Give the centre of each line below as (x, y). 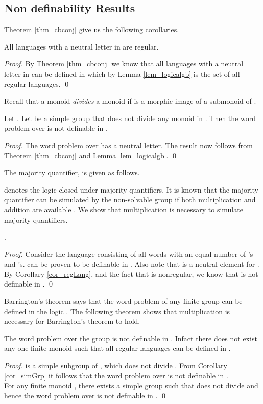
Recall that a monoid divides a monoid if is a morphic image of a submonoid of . (130, 101)
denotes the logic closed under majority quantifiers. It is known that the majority (131, 189)
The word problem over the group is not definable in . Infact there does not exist (131, 338)
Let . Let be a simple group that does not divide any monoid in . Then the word (130, 118)
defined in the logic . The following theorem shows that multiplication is (117, 311)
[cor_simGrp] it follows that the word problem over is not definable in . (116, 375)
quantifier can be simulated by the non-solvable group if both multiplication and (130, 199)
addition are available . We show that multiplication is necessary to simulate (124, 209)
